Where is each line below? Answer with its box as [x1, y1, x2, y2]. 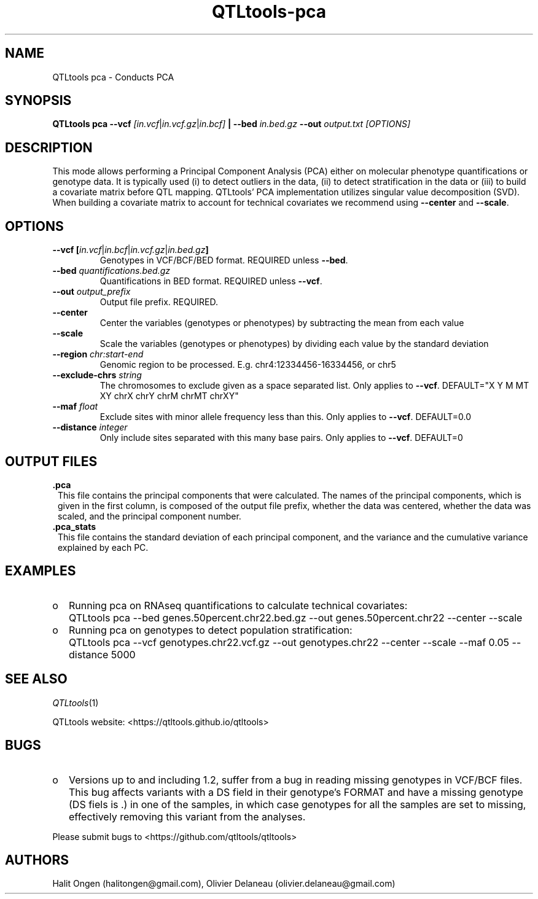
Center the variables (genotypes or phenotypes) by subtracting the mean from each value [99, 317, 464, 329]
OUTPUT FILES [5, 453, 98, 469]
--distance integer [52, 422, 128, 433]
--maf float [52, 401, 98, 412]
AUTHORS [5, 852, 69, 868]
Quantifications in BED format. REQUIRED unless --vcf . [99, 276, 322, 287]
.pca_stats [52, 521, 96, 532]
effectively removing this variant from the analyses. [69, 810, 306, 823]
